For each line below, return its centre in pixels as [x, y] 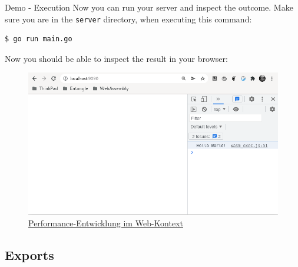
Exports [29, 254]
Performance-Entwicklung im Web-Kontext [106, 222]
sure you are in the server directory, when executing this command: [128, 19]
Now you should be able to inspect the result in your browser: [116, 58]
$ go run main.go [39, 39]
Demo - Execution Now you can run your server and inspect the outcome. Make [149, 7]
